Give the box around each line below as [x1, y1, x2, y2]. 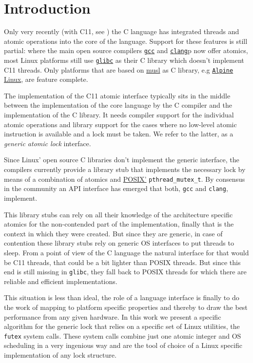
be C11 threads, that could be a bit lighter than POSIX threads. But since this [4, 257, 241, 267]
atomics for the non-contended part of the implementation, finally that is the [4, 219, 234, 229]
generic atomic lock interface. [4, 138, 91, 148]
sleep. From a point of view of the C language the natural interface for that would [4, 247, 249, 257]
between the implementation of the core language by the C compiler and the [4, 100, 232, 110]
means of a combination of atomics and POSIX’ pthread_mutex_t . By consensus [4, 173, 245, 184]
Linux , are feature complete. [4, 74, 88, 84]
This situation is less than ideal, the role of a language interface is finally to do [4, 292, 239, 303]
